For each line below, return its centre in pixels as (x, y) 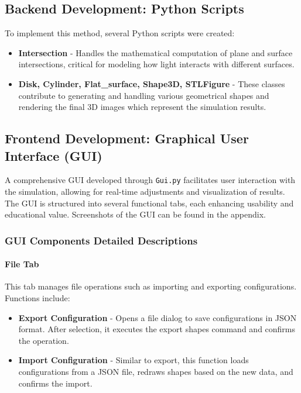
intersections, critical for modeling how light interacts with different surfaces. (156, 64)
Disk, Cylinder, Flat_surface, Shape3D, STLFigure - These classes (152, 83)
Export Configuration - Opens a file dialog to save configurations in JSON (158, 317)
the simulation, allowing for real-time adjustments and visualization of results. (145, 192)
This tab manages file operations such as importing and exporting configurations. (151, 286)
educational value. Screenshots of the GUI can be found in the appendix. (135, 214)
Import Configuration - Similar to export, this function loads (134, 360)
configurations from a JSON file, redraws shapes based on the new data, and (156, 371)
